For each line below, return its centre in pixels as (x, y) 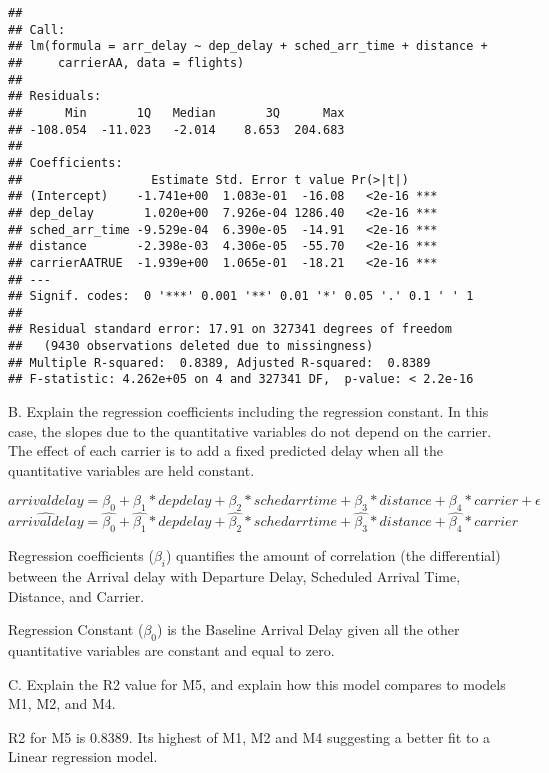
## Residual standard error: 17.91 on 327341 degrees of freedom (230, 329)
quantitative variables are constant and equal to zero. (171, 650)
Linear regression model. (83, 756)
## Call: (37, 29)
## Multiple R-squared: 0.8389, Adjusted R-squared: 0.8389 (219, 362)
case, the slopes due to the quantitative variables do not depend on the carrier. (250, 430)
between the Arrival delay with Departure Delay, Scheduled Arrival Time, (234, 576)
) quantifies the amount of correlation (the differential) (333, 555)
